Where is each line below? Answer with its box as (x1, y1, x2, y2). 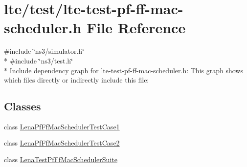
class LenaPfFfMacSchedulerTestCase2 (4, 138, 120, 148)
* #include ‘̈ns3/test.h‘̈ (4, 55, 73, 65)
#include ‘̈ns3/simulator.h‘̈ (4, 46, 84, 56)
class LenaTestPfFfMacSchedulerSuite (4, 154, 117, 165)
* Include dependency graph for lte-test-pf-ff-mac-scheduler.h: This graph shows (4, 65, 243, 75)
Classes (4, 99, 41, 114)
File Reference (87, 18, 186, 38)
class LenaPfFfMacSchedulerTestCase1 (4, 121, 120, 131)
